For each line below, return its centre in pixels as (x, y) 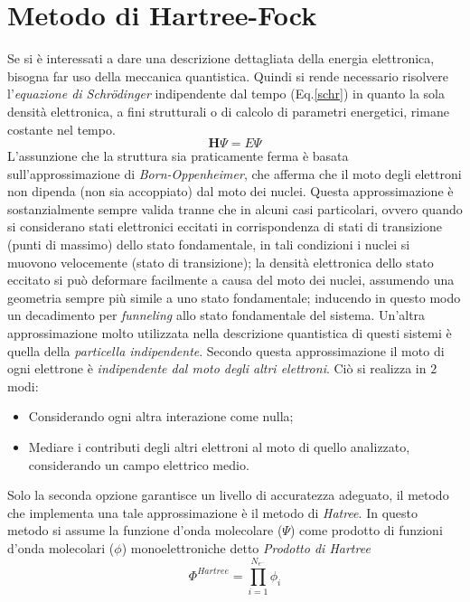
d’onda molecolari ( (61, 547)
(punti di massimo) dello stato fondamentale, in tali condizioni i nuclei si (209, 245)
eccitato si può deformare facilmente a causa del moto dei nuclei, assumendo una (231, 280)
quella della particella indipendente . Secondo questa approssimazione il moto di (226, 350)
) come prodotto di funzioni (366, 530)
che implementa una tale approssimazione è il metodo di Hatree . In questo (212, 512)
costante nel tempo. (61, 129)
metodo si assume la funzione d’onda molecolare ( (145, 530)
